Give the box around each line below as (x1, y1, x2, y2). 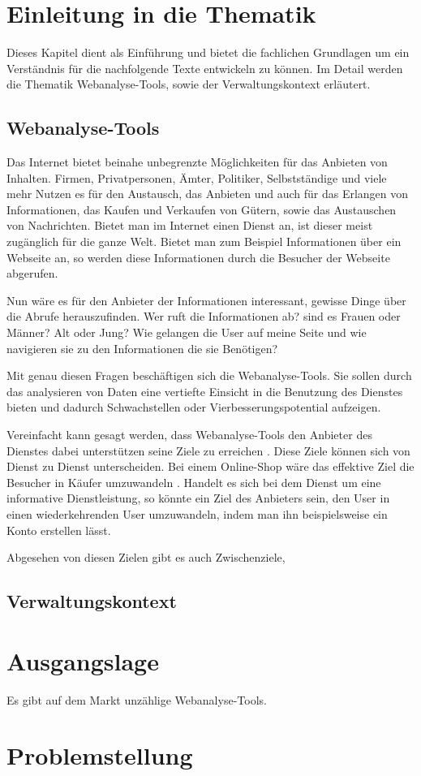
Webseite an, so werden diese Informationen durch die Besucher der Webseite (6, 248, 390, 265)
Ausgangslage (6, 644, 159, 677)
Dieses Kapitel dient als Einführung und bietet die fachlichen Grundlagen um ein (6, 44, 410, 61)
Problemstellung (6, 739, 193, 772)
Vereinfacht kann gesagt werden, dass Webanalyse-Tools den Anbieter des (6, 426, 372, 443)
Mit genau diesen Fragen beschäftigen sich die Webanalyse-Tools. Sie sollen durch (6, 367, 412, 384)
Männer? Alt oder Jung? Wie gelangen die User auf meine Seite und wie (6, 324, 367, 341)
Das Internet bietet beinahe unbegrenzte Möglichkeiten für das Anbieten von (6, 153, 388, 170)
